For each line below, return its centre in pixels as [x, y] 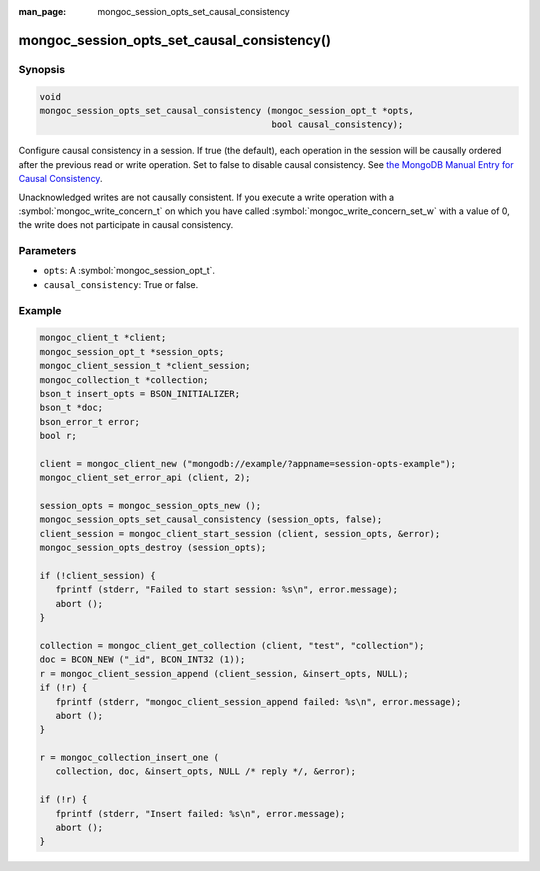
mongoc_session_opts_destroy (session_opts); [153, 548]
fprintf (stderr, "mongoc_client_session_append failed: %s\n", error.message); [258, 701]
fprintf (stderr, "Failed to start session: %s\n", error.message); [227, 589]
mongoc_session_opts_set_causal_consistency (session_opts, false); [211, 519]
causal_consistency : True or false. [121, 284]
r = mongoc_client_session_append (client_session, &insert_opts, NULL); [224, 673]
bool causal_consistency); [337, 124]
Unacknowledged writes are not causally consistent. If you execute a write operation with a [206, 197]
